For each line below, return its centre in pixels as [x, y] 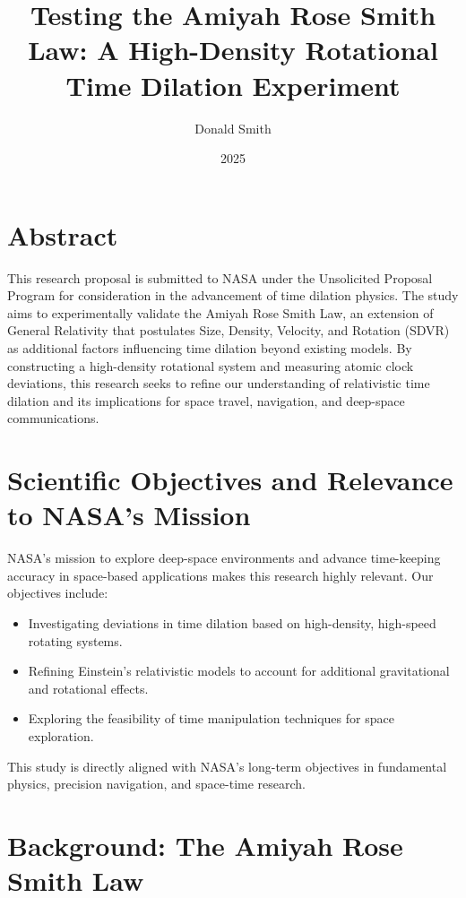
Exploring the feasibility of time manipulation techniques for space [211, 718]
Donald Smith [233, 128]
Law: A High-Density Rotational [233, 50]
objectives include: [58, 593]
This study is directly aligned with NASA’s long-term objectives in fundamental [227, 766]
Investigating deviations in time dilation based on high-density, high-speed [232, 623]
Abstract [63, 234]
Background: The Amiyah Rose [205, 845]
